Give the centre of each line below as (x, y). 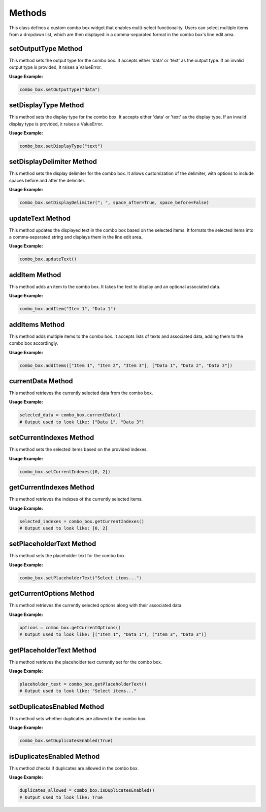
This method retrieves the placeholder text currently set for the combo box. (85, 662)
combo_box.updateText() (48, 259)
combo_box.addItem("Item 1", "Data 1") (67, 309)
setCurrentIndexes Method (51, 438)
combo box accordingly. (34, 343)
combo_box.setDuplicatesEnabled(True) (66, 741)
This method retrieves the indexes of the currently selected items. (76, 499)
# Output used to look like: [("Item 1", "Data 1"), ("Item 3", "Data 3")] (113, 634)
